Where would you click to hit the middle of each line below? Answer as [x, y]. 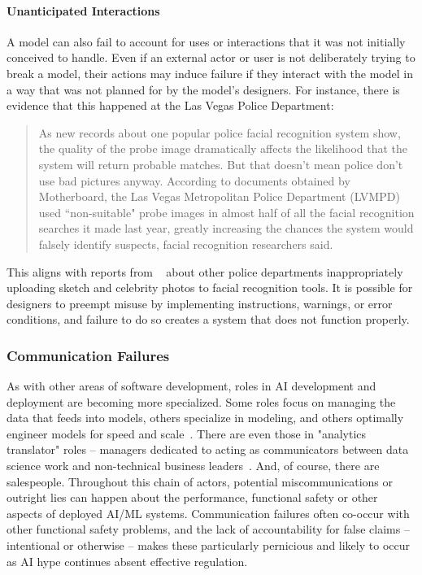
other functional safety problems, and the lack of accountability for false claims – [208, 529]
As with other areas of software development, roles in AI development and [191, 386]
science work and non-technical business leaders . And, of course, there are [193, 466]
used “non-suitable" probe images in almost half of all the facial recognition [226, 212]
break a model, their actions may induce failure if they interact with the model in [210, 73]
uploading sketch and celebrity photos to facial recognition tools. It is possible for [210, 287]
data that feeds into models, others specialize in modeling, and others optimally [205, 418]
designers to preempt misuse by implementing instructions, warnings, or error [200, 303]
